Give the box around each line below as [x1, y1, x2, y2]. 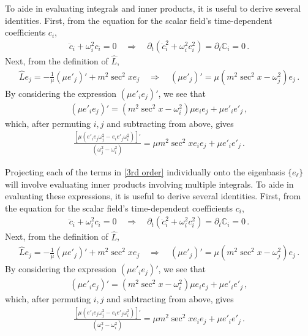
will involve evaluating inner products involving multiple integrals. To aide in [5, 177, 294, 190]
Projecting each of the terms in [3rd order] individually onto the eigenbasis [5, 165, 285, 178]
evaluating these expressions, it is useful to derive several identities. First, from [5, 189, 301, 202]
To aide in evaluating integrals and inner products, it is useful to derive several [5, 2, 301, 14]
